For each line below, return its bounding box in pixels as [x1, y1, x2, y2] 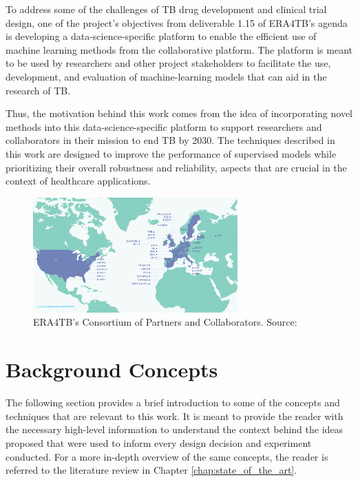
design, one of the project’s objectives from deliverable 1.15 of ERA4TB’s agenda [6, 15, 348, 30]
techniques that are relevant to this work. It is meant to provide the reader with [6, 408, 344, 423]
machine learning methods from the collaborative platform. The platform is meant [6, 42, 352, 56]
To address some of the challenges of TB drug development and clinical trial [6, 2, 327, 16]
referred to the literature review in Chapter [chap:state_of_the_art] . [6, 463, 297, 477]
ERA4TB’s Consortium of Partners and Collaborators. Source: [33, 315, 297, 329]
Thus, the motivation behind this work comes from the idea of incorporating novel [6, 106, 353, 120]
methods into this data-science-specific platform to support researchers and [6, 119, 322, 134]
